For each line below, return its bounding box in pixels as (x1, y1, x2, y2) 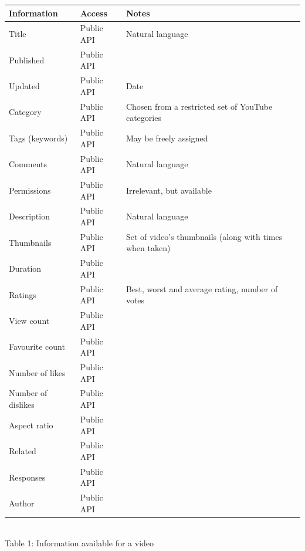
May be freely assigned (126, 131, 208, 144)
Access (80, 6, 107, 19)
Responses (9, 471, 46, 483)
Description (9, 210, 50, 222)
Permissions (9, 184, 51, 196)
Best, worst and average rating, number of (126, 282, 278, 295)
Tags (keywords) (9, 131, 68, 144)
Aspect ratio (9, 418, 53, 431)
